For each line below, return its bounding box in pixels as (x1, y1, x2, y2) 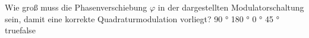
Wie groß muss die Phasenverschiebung (5, 1, 147, 13)
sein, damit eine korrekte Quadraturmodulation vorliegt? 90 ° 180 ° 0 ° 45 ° (5, 12, 279, 25)
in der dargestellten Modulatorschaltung (157, 1, 304, 13)
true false (5, 24, 36, 36)
